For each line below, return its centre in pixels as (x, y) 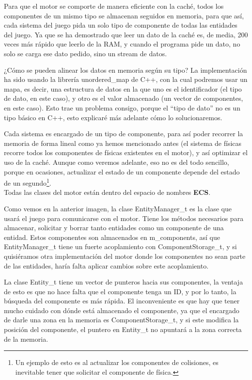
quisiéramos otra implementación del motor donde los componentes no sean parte (125, 256)
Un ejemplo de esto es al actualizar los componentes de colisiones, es (117, 362)
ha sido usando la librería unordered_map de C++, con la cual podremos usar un (126, 79)
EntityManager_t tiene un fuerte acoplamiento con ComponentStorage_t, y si (120, 246)
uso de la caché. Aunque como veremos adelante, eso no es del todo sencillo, (117, 162)
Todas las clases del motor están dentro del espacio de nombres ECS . (107, 192)
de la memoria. (26, 339)
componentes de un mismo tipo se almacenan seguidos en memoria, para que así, (124, 15)
